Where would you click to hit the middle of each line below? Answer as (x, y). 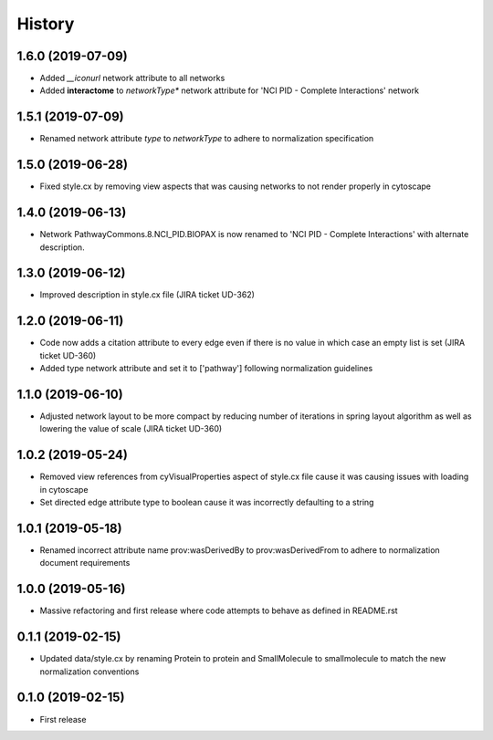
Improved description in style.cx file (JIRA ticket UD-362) (147, 295)
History (46, 24)
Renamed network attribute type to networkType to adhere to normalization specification (207, 139)
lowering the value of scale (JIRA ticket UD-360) (131, 429)
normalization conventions (89, 672)
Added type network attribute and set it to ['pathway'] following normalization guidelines (206, 369)
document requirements (85, 563)
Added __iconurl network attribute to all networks (132, 78)
